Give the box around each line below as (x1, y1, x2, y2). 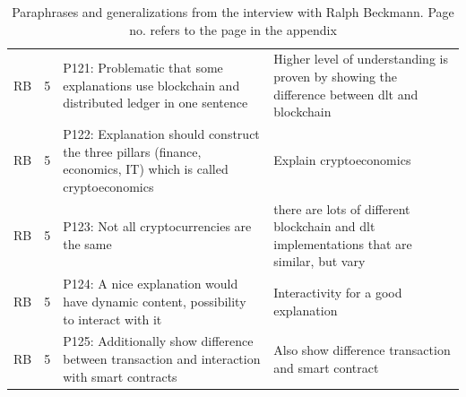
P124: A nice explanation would (63, 274, 238, 293)
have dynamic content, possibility (63, 291, 246, 310)
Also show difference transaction (273, 341, 451, 359)
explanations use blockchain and (63, 75, 240, 94)
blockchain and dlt (273, 217, 375, 236)
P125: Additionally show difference (63, 332, 254, 350)
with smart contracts (63, 367, 177, 385)
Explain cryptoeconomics (273, 151, 411, 169)
